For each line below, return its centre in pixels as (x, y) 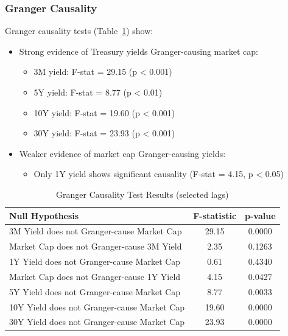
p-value (260, 215)
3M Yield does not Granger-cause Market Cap (96, 231)
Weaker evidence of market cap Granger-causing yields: (122, 153)
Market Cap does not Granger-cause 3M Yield (96, 246)
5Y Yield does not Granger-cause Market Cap (95, 291)
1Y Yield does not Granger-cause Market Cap (95, 261)
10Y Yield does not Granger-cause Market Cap (97, 306)
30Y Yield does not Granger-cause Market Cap (97, 322)
